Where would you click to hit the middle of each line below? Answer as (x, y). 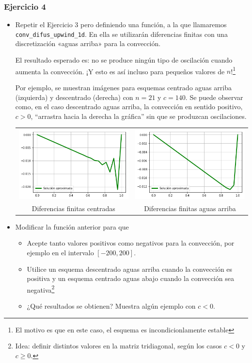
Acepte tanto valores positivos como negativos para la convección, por (131, 243)
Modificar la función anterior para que (72, 226)
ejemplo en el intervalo (60, 253)
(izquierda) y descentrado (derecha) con (74, 97)
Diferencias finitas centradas (73, 208)
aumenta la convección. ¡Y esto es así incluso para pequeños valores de (120, 71)
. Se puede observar (214, 97)
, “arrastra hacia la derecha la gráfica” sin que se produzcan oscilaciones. (139, 116)
